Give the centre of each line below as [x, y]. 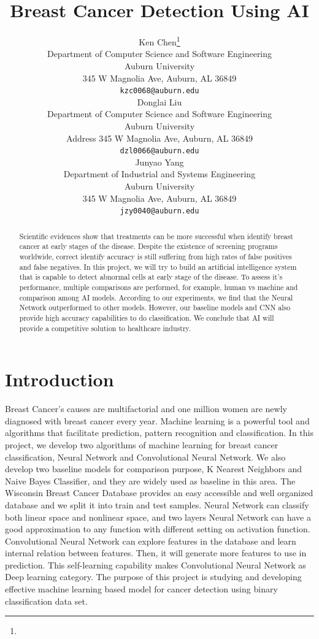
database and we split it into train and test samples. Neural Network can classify [157, 504]
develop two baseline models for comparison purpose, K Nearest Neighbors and [154, 469]
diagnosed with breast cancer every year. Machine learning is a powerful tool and [157, 420]
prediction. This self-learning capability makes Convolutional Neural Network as [156, 564]
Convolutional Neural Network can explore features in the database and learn [151, 541]
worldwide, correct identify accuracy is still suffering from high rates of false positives [156, 256]
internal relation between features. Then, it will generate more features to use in [156, 553]
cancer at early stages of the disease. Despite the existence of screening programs [148, 246]
